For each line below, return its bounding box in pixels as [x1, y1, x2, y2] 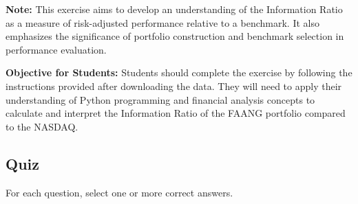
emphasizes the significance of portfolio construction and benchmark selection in [6, 29, 344, 43]
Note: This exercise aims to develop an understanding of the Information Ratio [6, 2, 343, 16]
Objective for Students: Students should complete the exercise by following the [6, 65, 352, 80]
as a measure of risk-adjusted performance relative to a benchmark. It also [6, 15, 319, 30]
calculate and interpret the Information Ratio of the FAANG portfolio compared [6, 106, 346, 120]
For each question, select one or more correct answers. [6, 185, 233, 199]
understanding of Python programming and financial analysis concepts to [6, 92, 315, 106]
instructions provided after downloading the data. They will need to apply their [6, 78, 342, 93]
